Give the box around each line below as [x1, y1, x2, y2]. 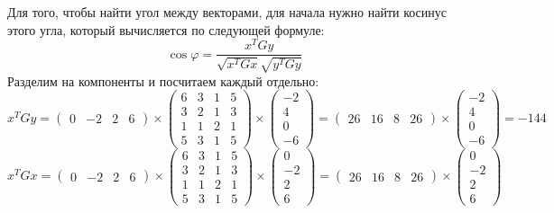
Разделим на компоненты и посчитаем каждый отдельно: [7, 71, 319, 90]
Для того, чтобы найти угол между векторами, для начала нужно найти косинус [7, 3, 448, 21]
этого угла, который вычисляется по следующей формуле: [7, 20, 325, 39]
